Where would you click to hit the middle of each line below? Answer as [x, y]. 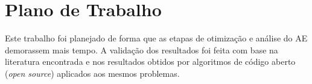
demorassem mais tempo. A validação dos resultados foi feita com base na [142, 49]
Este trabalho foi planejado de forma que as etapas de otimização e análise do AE [156, 38]
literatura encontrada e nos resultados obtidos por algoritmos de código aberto [150, 61]
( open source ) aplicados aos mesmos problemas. [92, 73]
